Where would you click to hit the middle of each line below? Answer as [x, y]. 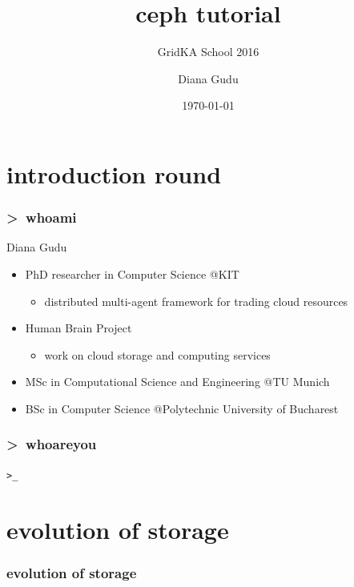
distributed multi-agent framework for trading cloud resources [196, 301]
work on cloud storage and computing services [157, 354]
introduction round [114, 173]
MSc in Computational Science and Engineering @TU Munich [177, 382]
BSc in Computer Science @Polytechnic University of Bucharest [182, 408]
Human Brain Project [78, 328]
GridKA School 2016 [208, 52]
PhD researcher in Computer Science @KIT [132, 273]
